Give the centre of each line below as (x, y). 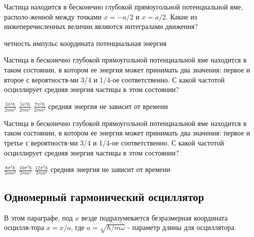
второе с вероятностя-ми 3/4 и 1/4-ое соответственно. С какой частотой (114, 79)
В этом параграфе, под (39, 217)
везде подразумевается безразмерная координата (155, 217)
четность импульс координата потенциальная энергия (85, 43)
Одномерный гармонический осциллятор (104, 196)
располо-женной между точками (53, 16)
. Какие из (182, 16)
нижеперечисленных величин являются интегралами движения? (101, 26)
